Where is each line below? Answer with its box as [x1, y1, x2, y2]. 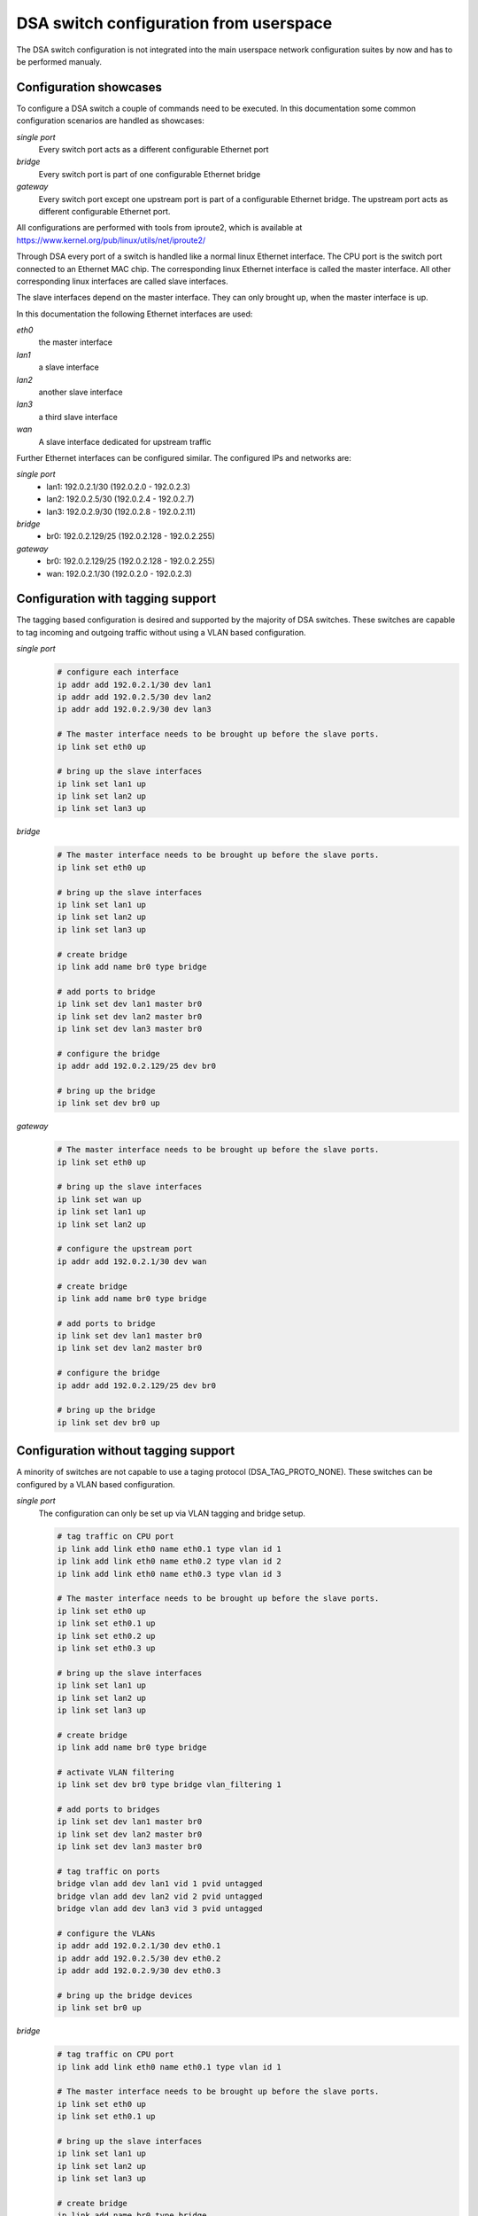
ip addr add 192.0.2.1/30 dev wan [57, 1256, 207, 1267]
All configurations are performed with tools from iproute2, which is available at [16, 222, 303, 233]
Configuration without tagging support [16, 1443, 235, 1458]
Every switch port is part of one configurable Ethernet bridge [38, 168, 261, 179]
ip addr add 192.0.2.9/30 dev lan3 [57, 705, 212, 714]
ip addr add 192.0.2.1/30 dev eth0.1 [57, 1941, 221, 1951]
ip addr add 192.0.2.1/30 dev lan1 [57, 679, 212, 690]
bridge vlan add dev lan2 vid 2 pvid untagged [57, 1891, 263, 1901]
